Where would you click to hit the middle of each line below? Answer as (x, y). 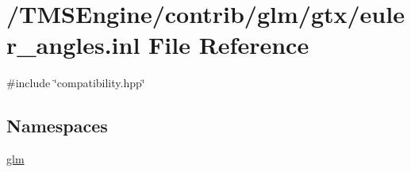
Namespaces (57, 126)
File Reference (229, 45)
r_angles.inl (73, 45)
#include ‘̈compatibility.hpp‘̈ (76, 83)
